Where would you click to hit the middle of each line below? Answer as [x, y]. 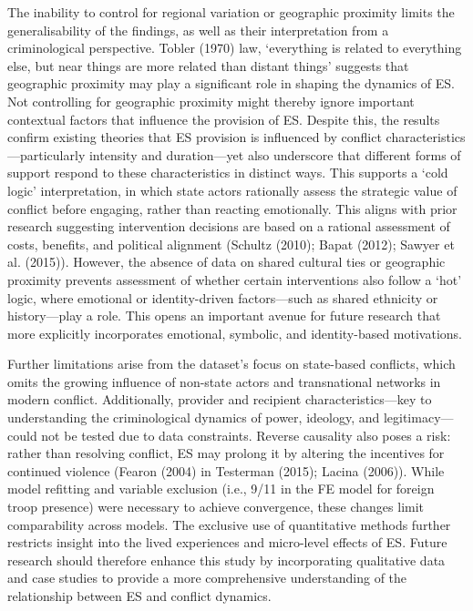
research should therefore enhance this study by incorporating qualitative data [226, 560]
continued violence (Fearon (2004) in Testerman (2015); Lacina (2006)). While [226, 470]
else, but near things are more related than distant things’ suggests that [208, 65]
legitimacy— [418, 418]
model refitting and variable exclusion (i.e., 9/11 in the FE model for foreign [221, 489]
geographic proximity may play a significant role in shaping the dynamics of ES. [231, 83]
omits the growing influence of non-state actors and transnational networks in [224, 381]
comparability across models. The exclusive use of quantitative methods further [229, 524]
